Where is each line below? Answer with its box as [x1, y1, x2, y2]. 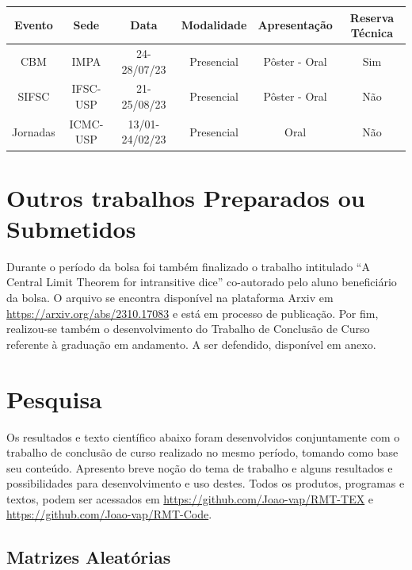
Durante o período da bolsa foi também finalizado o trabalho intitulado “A [6, 258, 370, 274]
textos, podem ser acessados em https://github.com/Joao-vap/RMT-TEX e [6, 490, 374, 507]
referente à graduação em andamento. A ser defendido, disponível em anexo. [6, 335, 376, 352]
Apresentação [257, 17, 333, 33]
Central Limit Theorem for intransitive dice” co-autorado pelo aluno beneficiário [6, 274, 397, 290]
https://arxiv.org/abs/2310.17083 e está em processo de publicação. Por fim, [6, 304, 379, 321]
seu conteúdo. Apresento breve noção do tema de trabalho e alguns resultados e [6, 459, 393, 476]
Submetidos [6, 212, 136, 244]
